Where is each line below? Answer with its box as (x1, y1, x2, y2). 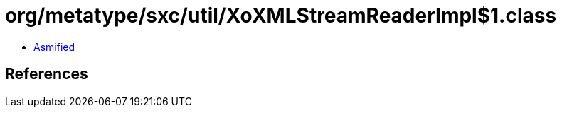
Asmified (33, 40, 75, 53)
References (5, 65, 88, 83)
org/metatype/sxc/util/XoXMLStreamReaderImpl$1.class (5, 4, 557, 28)
